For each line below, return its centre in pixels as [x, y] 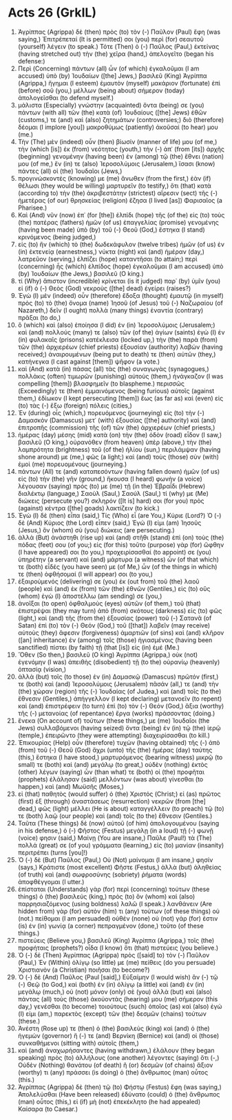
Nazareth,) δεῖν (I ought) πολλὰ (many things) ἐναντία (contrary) [110, 310]
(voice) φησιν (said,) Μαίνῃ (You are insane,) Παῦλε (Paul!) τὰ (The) [115, 838]
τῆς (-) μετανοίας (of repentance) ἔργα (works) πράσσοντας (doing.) [116, 713]
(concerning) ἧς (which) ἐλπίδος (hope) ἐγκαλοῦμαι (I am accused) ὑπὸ [120, 266]
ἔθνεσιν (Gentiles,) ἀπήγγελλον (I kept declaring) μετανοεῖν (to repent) [120, 699]
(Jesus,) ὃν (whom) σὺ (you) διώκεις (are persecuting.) [96, 530]
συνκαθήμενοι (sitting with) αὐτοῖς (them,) [78, 1043]
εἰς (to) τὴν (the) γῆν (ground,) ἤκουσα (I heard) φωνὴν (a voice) [110, 479]
